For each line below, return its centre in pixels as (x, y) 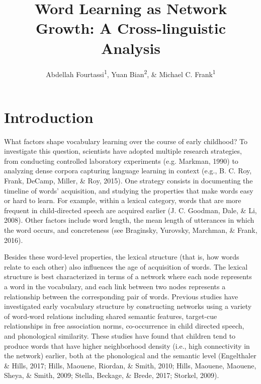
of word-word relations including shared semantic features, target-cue (111, 316)
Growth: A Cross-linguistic (131, 28)
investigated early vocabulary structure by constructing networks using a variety (128, 306)
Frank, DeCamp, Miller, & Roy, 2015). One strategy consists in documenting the (128, 181)
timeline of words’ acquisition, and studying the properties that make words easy (129, 190)
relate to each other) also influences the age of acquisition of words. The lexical (126, 266)
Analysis (131, 48)
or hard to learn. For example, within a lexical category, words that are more (123, 200)
